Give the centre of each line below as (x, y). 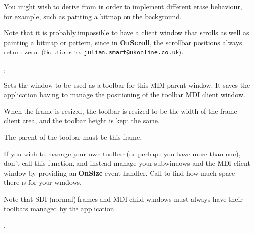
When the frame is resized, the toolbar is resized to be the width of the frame (121, 111)
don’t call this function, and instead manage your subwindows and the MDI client (127, 163)
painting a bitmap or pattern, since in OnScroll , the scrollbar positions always (123, 42)
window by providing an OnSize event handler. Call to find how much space (120, 172)
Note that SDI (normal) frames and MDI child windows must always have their (123, 198)
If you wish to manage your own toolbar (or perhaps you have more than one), (122, 153)
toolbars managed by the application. (60, 208)
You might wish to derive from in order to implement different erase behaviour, (123, 6)
